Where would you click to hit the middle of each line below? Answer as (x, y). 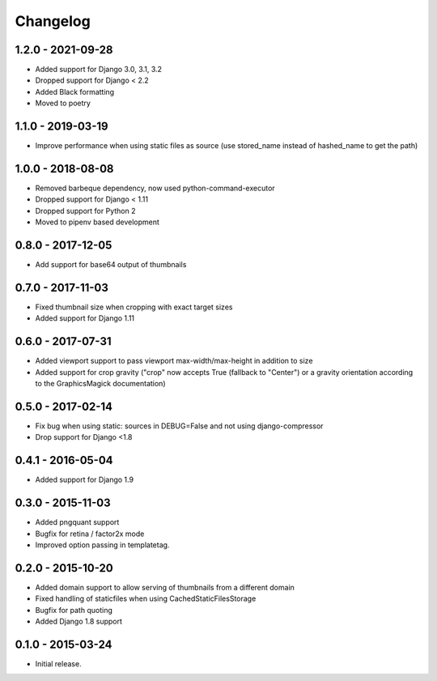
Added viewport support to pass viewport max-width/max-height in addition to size (174, 361)
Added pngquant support (77, 522)
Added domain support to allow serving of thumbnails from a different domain (165, 587)
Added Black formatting (75, 92)
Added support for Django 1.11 (85, 318)
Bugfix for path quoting (74, 610)
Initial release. (58, 663)
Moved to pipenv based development (97, 222)
